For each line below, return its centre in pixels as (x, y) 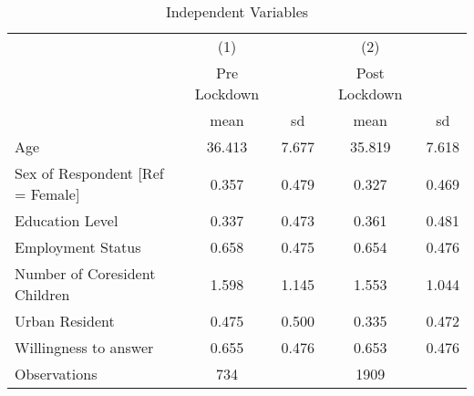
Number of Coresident (85, 273)
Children (42, 294)
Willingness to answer (84, 347)
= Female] (47, 194)
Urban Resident (65, 321)
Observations (56, 374)
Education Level (67, 220)
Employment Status (78, 247)
